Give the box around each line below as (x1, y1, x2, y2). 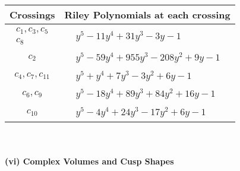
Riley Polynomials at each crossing (64, 8, 230, 21)
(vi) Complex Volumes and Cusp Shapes (5, 154, 174, 167)
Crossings (10, 8, 55, 21)
